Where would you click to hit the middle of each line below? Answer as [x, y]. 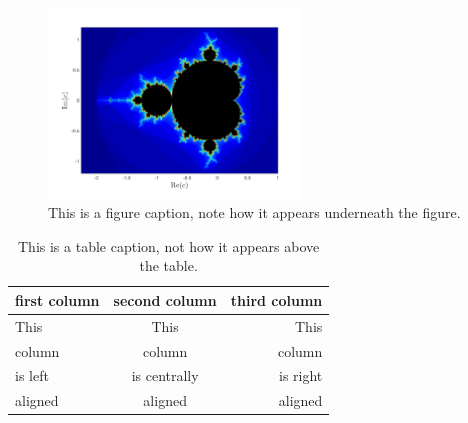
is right [301, 375]
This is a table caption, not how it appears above [169, 245]
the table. [168, 265]
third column [276, 299]
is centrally [165, 375]
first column [57, 299]
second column [165, 299]
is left [32, 375]
